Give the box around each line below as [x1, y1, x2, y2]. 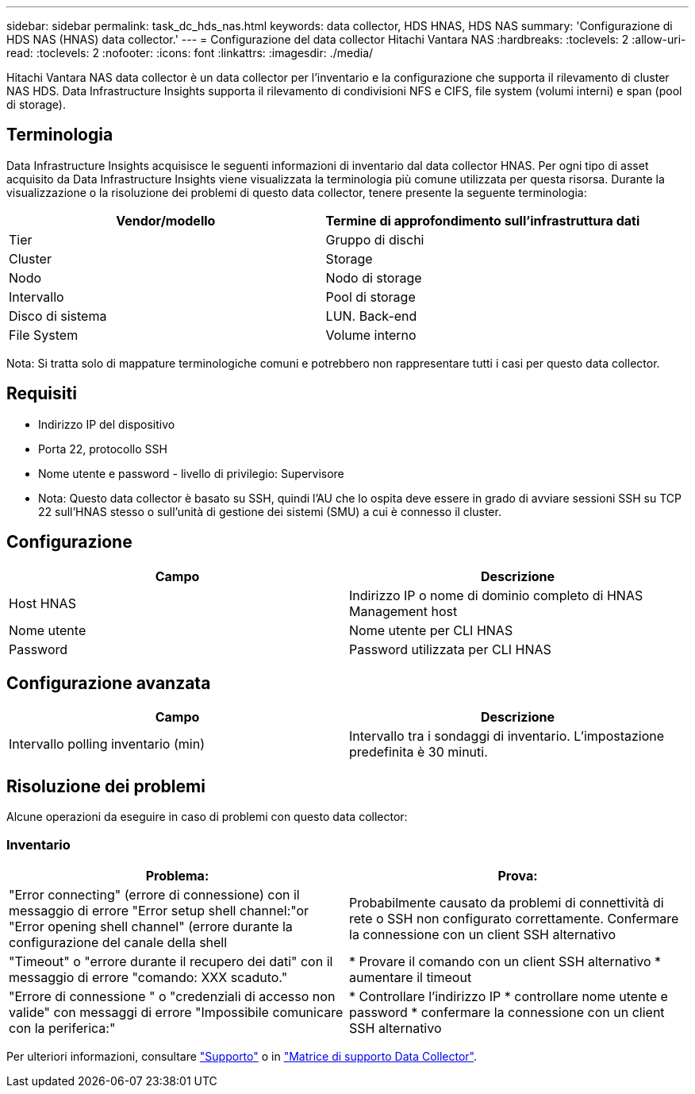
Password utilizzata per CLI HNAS [349, 641, 551, 657]
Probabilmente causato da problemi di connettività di [349, 894, 664, 911]
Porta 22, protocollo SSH [38, 441, 167, 456]
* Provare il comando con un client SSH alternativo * [349, 953, 662, 969]
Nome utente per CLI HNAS [349, 622, 513, 638]
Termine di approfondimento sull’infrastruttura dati [325, 212, 640, 229]
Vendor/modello [116, 212, 216, 229]
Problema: [145, 867, 209, 884]
